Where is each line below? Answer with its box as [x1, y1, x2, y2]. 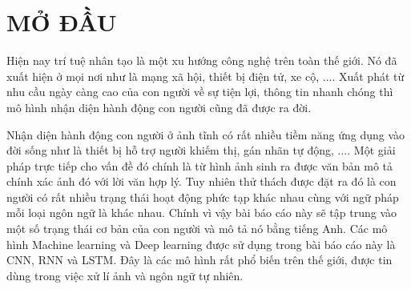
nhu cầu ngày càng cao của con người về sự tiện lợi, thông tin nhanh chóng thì [6, 83, 393, 100]
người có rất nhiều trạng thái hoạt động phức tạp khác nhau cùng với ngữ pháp [6, 188, 399, 205]
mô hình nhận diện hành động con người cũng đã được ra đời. [6, 98, 312, 115]
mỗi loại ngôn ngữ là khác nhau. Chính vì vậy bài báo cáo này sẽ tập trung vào [6, 204, 397, 221]
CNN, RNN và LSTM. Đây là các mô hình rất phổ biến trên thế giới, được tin [6, 251, 393, 268]
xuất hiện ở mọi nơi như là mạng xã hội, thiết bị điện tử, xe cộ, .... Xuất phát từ [6, 67, 405, 84]
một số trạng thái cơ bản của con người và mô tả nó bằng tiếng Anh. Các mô [6, 220, 388, 237]
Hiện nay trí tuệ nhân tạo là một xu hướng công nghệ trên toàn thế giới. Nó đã [6, 52, 397, 69]
